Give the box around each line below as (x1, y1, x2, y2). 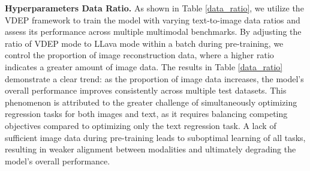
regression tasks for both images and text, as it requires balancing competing (5, 107, 288, 120)
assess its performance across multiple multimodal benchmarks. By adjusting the (5, 25, 302, 38)
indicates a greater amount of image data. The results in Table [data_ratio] (5, 60, 283, 73)
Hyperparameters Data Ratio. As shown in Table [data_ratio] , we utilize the (5, 2, 304, 14)
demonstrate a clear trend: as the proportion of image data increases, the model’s (5, 72, 304, 85)
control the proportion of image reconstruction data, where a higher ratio (5, 49, 274, 61)
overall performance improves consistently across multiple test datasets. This (5, 84, 287, 97)
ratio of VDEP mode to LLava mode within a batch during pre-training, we (5, 37, 284, 49)
